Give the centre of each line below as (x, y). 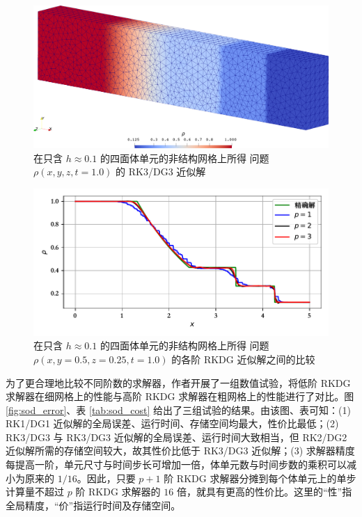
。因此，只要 (106, 478)
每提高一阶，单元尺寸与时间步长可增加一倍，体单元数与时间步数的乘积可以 (176, 464)
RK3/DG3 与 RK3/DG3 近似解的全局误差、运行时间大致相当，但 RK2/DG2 (176, 437)
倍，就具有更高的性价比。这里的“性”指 (264, 492)
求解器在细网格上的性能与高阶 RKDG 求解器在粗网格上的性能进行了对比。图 (180, 396)
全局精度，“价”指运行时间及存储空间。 (93, 505)
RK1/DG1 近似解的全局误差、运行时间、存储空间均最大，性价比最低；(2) (172, 423)
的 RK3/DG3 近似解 (161, 172)
